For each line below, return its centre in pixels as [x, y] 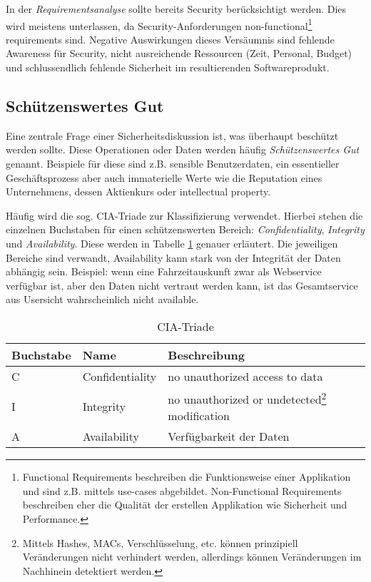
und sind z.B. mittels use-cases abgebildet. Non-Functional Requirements [182, 490]
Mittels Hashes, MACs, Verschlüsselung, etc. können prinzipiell [160, 542]
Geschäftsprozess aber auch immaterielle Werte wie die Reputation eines [164, 177]
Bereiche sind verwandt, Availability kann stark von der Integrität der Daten [173, 257]
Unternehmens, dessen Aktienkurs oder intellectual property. [138, 192]
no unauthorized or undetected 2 [247, 398]
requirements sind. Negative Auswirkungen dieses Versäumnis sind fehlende [170, 39]
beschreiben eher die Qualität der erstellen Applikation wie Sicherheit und [185, 505]
